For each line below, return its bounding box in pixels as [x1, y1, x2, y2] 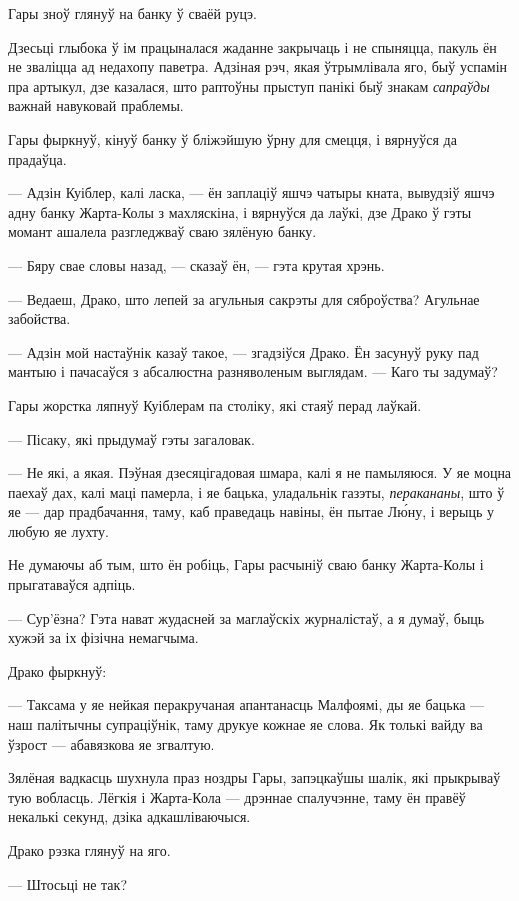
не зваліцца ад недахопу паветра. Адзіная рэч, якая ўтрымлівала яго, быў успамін [8, 56, 508, 77]
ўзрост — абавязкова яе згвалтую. [8, 733, 215, 754]
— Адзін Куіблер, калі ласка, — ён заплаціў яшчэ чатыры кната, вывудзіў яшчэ [8, 182, 495, 203]
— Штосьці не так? [8, 873, 127, 894]
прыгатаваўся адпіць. [8, 574, 136, 595]
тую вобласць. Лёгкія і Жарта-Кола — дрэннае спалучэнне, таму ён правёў [8, 786, 466, 807]
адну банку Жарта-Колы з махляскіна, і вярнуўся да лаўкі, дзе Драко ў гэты [8, 201, 472, 222]
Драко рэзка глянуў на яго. [8, 840, 171, 860]
